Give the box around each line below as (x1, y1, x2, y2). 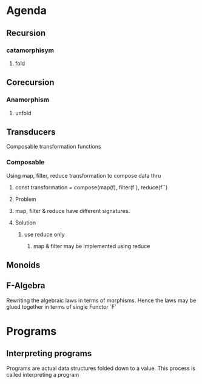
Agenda (6, 4, 47, 18)
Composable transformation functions (6, 143, 101, 150)
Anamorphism (6, 95, 50, 104)
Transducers (6, 127, 56, 137)
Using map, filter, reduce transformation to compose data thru (6, 172, 161, 179)
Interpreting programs (6, 348, 92, 359)
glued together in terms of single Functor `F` (6, 303, 117, 310)
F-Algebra (6, 280, 45, 291)
